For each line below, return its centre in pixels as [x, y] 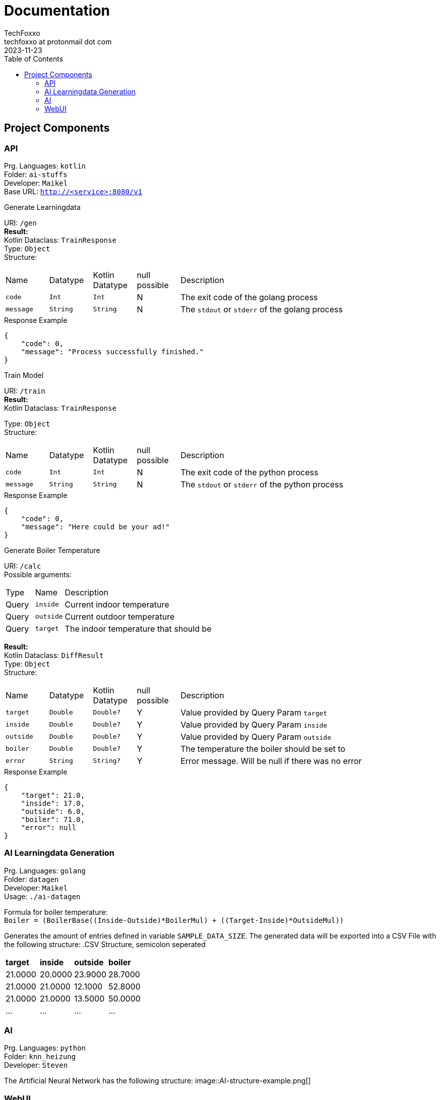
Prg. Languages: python [45, 1048]
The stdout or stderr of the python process [262, 484]
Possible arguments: [38, 574]
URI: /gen [20, 223]
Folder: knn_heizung [40, 1057]
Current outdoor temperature [120, 616]
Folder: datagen [32, 879]
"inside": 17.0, [53, 803]
